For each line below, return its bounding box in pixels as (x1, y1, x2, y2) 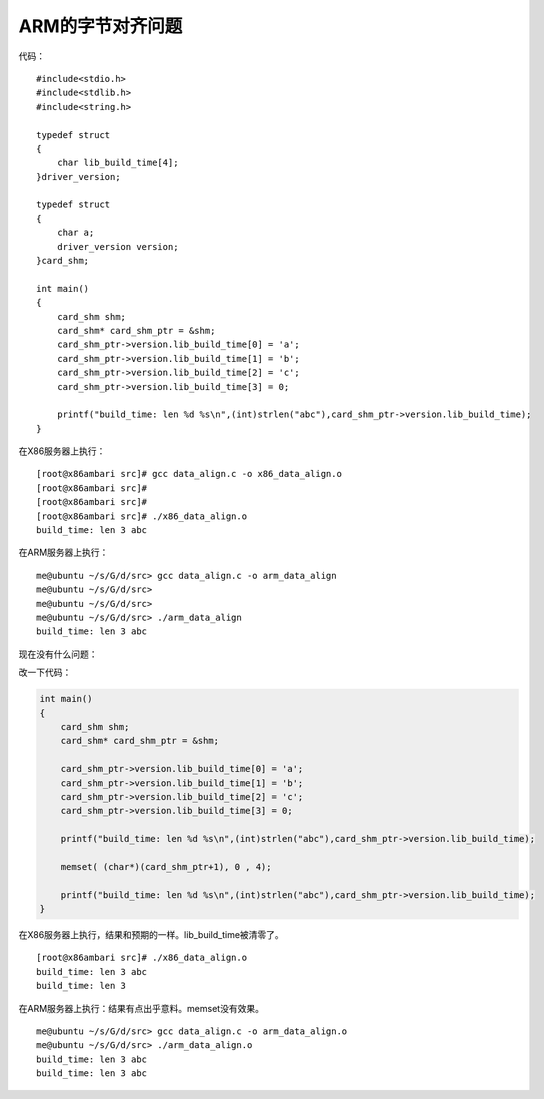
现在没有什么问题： (18, 648, 98, 660)
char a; (56, 227, 95, 239)
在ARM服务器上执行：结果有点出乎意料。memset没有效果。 (18, 1002, 265, 1014)
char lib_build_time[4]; (56, 157, 179, 169)
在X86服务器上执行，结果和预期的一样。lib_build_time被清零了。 (18, 929, 284, 940)
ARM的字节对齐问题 (18, 15, 183, 37)
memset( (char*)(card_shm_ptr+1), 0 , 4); (60, 861, 272, 872)
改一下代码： (18, 666, 72, 679)
